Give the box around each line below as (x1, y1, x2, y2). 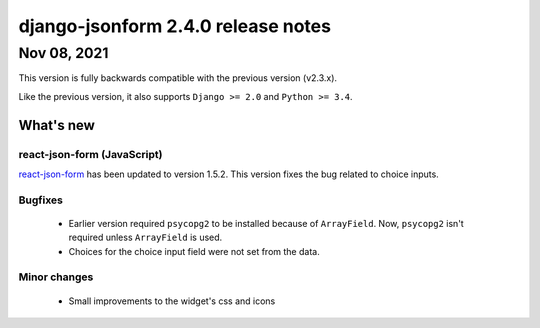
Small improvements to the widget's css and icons (68, 295, 276, 307)
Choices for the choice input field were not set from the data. (68, 245, 320, 257)
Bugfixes (18, 193, 64, 207)
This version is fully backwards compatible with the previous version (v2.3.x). (18, 72, 338, 84)
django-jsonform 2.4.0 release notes (18, 15, 332, 37)
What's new (18, 116, 95, 134)
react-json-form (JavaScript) (18, 147, 163, 161)
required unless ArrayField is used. (68, 231, 223, 244)
